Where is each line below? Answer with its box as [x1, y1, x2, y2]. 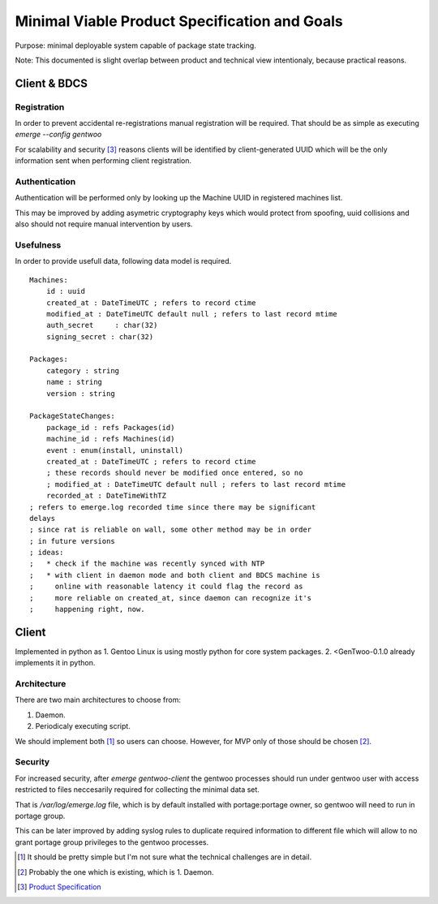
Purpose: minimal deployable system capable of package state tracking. [15, 41, 257, 50]
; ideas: [29, 548, 64, 557]
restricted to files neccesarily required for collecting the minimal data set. [15, 785, 260, 794]
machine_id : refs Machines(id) [45, 434, 175, 444]
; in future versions [29, 536, 115, 545]
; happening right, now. [29, 605, 145, 614]
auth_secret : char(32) [45, 321, 158, 330]
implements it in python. [15, 658, 96, 668]
